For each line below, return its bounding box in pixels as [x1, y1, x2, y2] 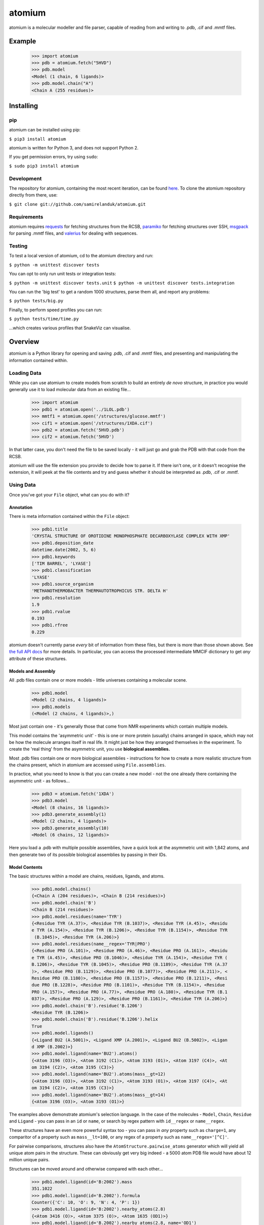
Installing [9, 101, 39, 110]
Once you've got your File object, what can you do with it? [9, 491, 130, 497]
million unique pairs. [9, 1157, 50, 1163]
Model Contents [9, 864, 43, 870]
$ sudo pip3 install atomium [9, 163, 79, 169]
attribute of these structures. [9, 656, 67, 661]
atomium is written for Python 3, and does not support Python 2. [9, 145, 139, 151]
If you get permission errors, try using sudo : [9, 154, 98, 160]
